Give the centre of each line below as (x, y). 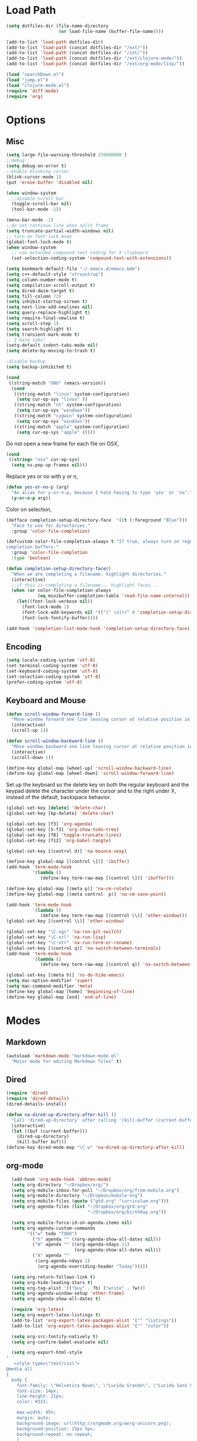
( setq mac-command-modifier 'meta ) (50, 986)
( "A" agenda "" (50, 1256)
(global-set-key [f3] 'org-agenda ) (50, 824)
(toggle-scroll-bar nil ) (42, 204)
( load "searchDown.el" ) (35, 75)
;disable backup (26, 362)
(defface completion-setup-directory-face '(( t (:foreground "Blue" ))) (97, 520)
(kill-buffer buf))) (42, 1142)
